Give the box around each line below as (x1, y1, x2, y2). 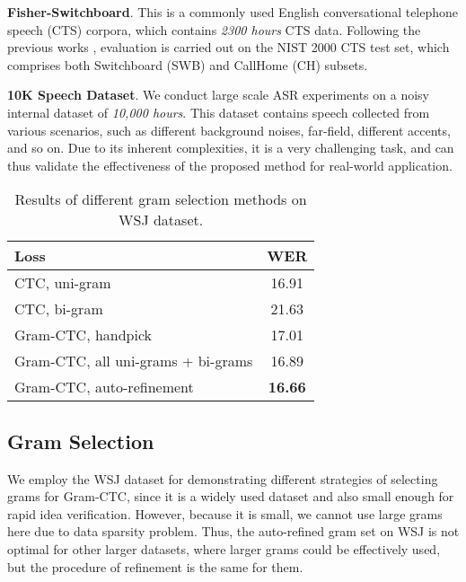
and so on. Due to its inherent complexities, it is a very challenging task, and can (7, 138, 454, 157)
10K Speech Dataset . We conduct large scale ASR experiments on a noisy (7, 85, 429, 104)
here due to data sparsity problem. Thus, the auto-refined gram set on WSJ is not (7, 522, 460, 541)
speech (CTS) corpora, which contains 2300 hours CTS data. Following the (7, 20, 421, 39)
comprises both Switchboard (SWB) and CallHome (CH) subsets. (7, 55, 368, 74)
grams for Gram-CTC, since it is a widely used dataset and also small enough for (7, 487, 454, 506)
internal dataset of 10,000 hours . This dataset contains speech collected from (7, 102, 430, 121)
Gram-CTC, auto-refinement (14, 376, 194, 398)
